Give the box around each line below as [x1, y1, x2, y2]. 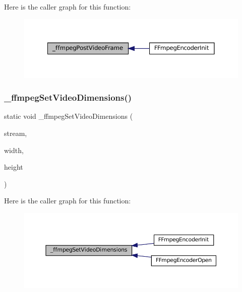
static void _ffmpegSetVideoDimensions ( [4, 111, 133, 121]
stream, [4, 128, 27, 138]
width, [4, 144, 24, 155]
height [4, 162, 23, 172]
